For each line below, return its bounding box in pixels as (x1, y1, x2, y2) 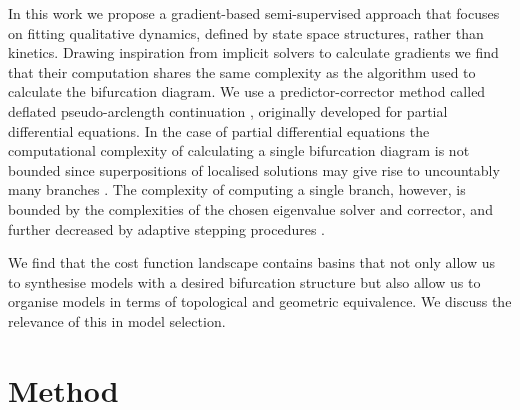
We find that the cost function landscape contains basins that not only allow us (8, 252, 495, 273)
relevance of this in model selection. (8, 310, 226, 331)
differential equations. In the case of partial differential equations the (8, 120, 430, 141)
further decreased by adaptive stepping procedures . (8, 218, 326, 239)
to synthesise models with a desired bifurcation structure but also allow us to (8, 271, 481, 292)
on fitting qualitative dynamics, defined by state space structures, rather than (8, 22, 484, 43)
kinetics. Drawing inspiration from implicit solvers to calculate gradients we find (8, 42, 499, 63)
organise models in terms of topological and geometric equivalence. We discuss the (8, 291, 512, 312)
